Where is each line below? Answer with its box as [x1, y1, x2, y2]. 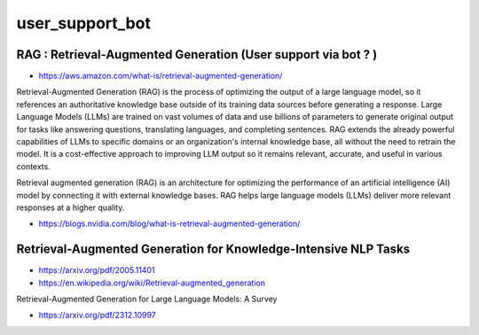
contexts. [16, 160, 51, 172]
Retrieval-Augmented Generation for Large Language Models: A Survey [16, 293, 278, 305]
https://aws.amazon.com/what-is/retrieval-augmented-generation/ [38, 71, 283, 82]
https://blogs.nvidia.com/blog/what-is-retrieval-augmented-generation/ [38, 218, 301, 230]
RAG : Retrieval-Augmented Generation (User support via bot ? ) [16, 47, 378, 62]
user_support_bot [16, 13, 151, 33]
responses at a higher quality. [16, 202, 125, 213]
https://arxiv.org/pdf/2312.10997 [38, 310, 157, 321]
